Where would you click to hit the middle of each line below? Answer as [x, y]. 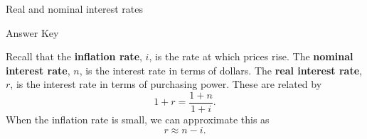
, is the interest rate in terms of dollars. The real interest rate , [220, 70]
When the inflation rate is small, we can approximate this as [138, 119]
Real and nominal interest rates [74, 9]
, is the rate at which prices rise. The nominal [251, 56]
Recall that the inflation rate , [74, 56]
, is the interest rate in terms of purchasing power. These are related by [166, 84]
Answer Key [32, 32]
